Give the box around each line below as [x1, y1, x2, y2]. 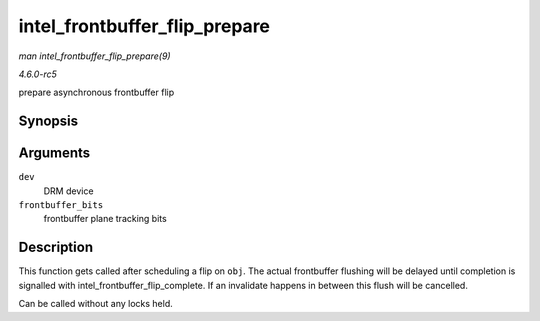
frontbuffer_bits [18, 200, 104, 211]
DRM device [43, 185, 94, 197]
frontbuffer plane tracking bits [43, 213, 167, 225]
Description [18, 239, 94, 256]
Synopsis [18, 113, 79, 130]
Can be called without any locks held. [18, 298, 174, 310]
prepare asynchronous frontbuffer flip [18, 86, 175, 99]
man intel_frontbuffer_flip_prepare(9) [18, 50, 171, 62]
